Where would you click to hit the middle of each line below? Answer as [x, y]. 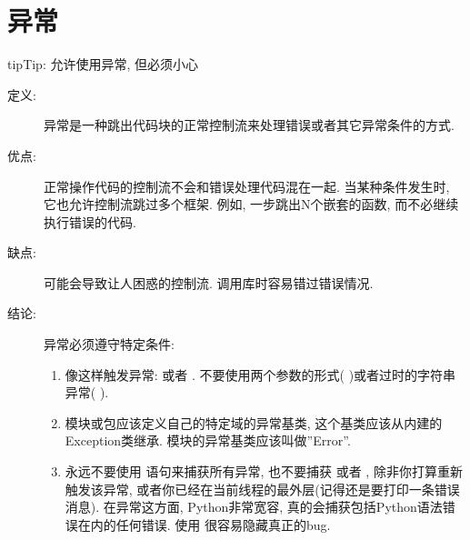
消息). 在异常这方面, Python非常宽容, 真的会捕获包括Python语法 [254, 507]
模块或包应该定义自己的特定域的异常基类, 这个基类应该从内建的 [254, 422]
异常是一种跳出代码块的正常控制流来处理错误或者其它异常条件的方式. [249, 125]
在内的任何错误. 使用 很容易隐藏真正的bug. [204, 524]
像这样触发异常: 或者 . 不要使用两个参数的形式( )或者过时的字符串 [260, 374]
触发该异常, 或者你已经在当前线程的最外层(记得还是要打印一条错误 [262, 489]
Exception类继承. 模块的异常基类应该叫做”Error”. [208, 440]
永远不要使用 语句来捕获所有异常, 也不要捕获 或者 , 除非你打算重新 [264, 471]
